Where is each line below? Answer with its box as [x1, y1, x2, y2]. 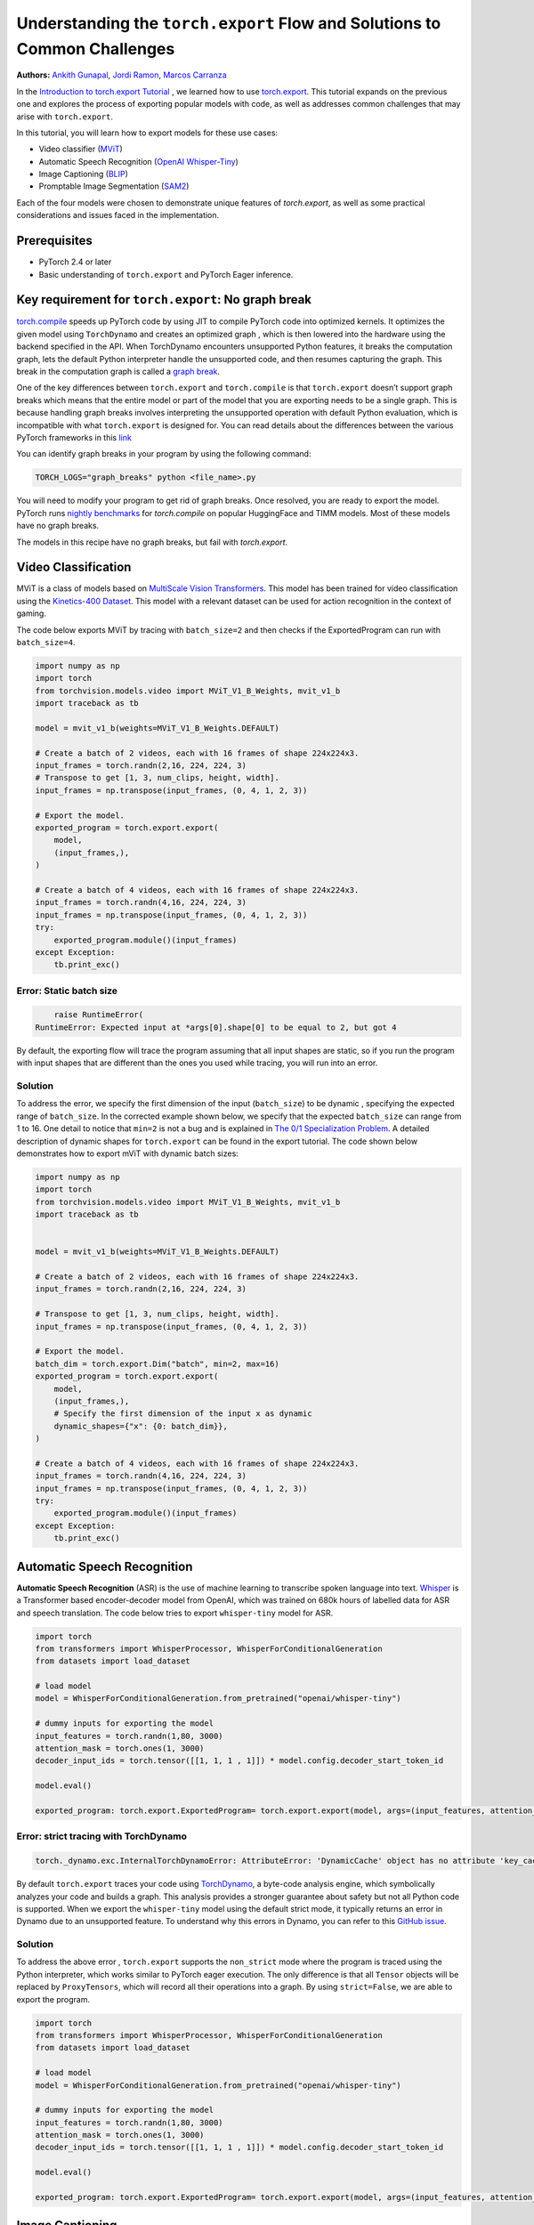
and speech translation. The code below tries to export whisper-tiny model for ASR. [16, 1607, 334, 1618]
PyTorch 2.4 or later [38, 256, 112, 267]
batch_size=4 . [16, 636, 76, 647]
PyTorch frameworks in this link [16, 432, 133, 442]
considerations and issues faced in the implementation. [16, 210, 220, 221]
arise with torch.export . [16, 111, 113, 122]
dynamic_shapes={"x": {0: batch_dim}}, [53, 1420, 229, 1431]
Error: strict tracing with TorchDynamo [16, 1830, 187, 1842]
